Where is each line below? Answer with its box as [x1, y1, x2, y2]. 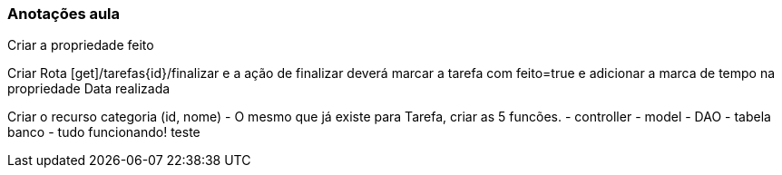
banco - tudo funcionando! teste [7, 124, 200, 141]
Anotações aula [7, 5, 121, 23]
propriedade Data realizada [7, 81, 171, 97]
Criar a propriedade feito [7, 37, 154, 53]
